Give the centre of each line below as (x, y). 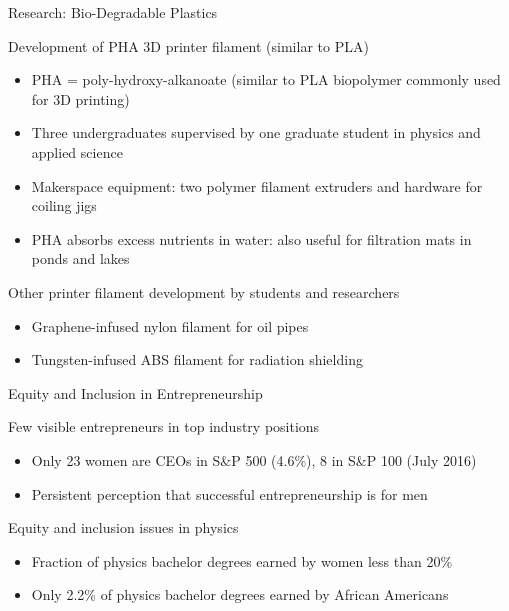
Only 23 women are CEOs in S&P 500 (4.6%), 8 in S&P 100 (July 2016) (254, 459)
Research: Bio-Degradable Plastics (113, 12)
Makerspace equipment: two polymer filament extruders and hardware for (257, 185)
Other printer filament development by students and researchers (204, 291)
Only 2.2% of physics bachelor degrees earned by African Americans (240, 594)
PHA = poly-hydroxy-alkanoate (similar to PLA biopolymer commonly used (266, 79)
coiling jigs (64, 205)
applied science (77, 151)
